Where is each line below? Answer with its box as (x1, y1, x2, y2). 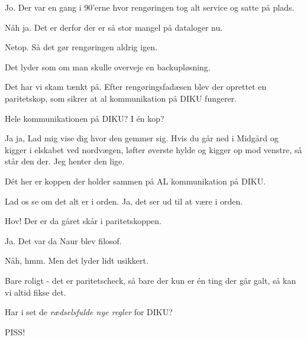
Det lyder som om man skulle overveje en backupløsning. (5, 60, 211, 73)
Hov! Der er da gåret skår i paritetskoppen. (5, 215, 161, 227)
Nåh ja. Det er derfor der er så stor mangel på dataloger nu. (5, 21, 223, 33)
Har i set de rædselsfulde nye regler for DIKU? (5, 306, 173, 318)
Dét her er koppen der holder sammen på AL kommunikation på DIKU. (5, 174, 266, 187)
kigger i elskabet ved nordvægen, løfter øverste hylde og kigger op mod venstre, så (5, 143, 302, 156)
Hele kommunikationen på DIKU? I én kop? (5, 112, 164, 124)
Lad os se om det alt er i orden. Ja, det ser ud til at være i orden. (5, 195, 243, 207)
